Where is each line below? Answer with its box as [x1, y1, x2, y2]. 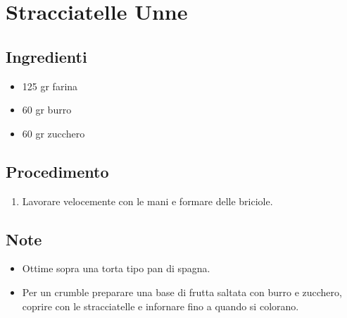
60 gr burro [22, 102, 72, 117]
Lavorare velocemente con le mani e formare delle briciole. [22, 193, 273, 208]
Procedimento [6, 160, 109, 182]
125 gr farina [22, 78, 78, 93]
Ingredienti [6, 45, 87, 67]
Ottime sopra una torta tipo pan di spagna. [22, 261, 210, 276]
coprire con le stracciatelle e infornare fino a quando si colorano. [22, 298, 299, 313]
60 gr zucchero [22, 126, 85, 140]
